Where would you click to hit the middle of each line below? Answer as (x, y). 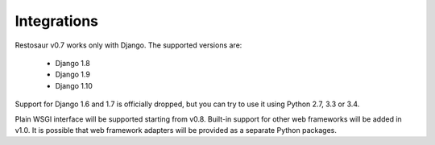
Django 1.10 (74, 85)
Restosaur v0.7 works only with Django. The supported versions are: (128, 45)
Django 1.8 (72, 63)
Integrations (57, 21)
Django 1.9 (72, 75)
